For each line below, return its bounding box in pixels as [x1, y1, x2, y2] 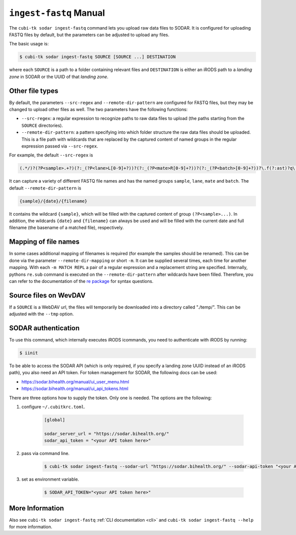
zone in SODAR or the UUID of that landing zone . [9, 74, 109, 79]
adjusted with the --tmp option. [9, 311, 74, 317]
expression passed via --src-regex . [21, 143, 98, 149]
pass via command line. [21, 451, 70, 457]
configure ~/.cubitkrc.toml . [21, 404, 86, 410]
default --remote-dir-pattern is [9, 185, 81, 191]
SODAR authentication [9, 324, 80, 333]
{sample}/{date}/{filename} [19, 198, 87, 204]
